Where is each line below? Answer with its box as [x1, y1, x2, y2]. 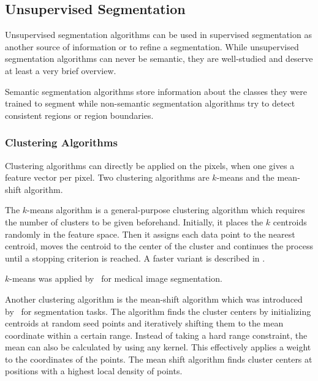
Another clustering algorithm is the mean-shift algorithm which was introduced [5, 292, 303, 305]
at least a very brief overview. [5, 64, 116, 77]
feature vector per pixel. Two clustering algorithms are [5, 171, 210, 184]
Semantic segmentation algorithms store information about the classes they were [5, 85, 307, 97]
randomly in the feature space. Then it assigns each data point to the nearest [5, 227, 295, 240]
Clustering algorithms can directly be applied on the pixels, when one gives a [5, 159, 295, 172]
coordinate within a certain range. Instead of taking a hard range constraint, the [5, 328, 308, 341]
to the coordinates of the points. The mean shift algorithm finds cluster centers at [5, 352, 312, 365]
